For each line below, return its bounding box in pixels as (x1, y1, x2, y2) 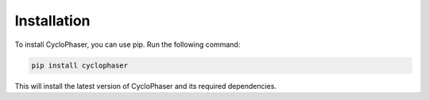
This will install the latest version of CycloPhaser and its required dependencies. (14, 81, 277, 90)
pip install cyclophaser (31, 60, 129, 70)
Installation (14, 12, 91, 29)
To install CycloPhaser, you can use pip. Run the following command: (14, 40, 241, 49)
